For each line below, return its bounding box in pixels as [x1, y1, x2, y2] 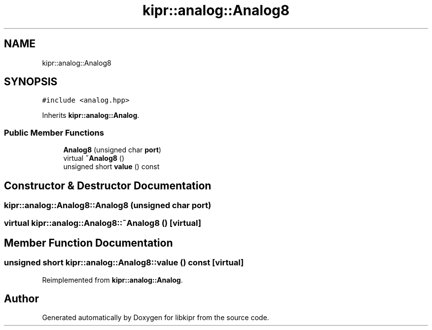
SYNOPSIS [4, 75, 58, 88]
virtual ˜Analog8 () [63, 154, 125, 163]
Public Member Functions [4, 127, 104, 138]
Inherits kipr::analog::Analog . [42, 111, 140, 120]
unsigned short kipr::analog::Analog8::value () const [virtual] [4, 257, 244, 268]
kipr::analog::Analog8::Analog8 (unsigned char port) [4, 200, 212, 211]
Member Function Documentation [4, 236, 173, 249]
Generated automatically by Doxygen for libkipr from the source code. [42, 313, 269, 322]
